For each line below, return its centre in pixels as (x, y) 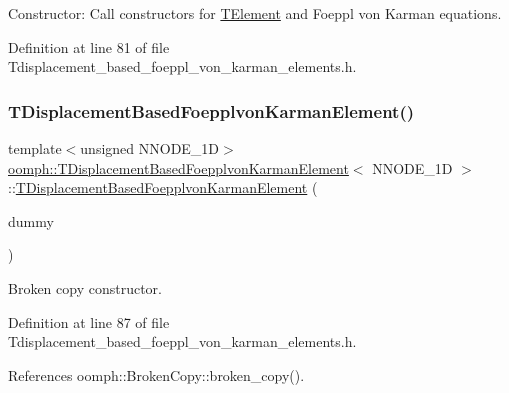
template (35, 148)
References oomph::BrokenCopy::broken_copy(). (156, 374)
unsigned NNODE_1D (150, 148)
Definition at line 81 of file (89, 46)
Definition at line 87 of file (89, 321)
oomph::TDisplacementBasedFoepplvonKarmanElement (178, 167)
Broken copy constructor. (85, 287)
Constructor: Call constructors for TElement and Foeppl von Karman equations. (255, 13)
